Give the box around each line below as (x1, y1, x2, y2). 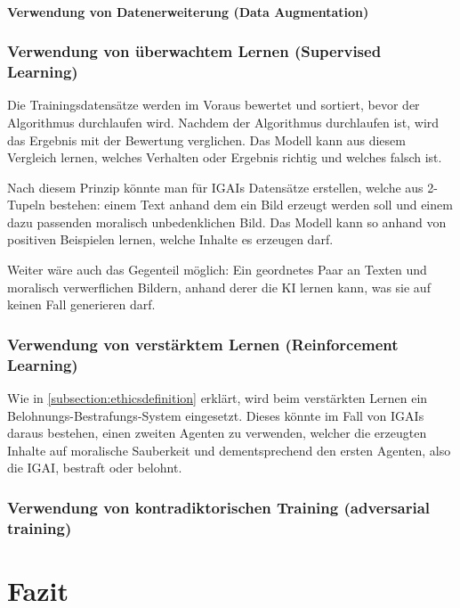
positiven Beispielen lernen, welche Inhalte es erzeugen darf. (7, 230, 334, 249)
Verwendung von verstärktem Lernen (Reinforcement (7, 333, 399, 355)
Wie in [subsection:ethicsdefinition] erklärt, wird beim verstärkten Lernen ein (7, 389, 428, 407)
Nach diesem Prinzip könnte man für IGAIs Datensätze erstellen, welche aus (7, 177, 424, 196)
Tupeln (7, 195, 45, 214)
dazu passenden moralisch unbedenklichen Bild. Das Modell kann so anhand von (7, 212, 447, 231)
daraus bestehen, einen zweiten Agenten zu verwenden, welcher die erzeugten (7, 423, 427, 442)
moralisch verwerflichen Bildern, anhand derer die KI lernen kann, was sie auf (7, 277, 431, 296)
